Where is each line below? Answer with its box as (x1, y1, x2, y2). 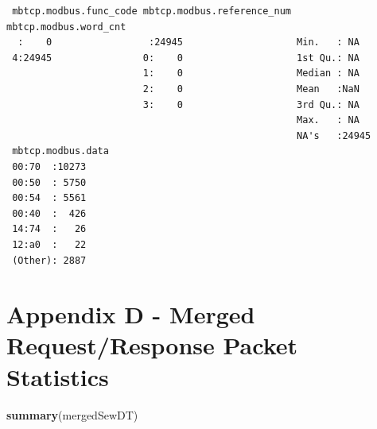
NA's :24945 (297, 129, 371, 141)
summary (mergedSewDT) (6, 406, 138, 423)
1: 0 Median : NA (142, 68, 360, 79)
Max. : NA (297, 114, 360, 126)
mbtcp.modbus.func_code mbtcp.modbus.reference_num (12, 6, 291, 17)
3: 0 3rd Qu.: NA (142, 99, 360, 110)
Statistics (6, 360, 109, 392)
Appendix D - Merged (6, 298, 255, 330)
